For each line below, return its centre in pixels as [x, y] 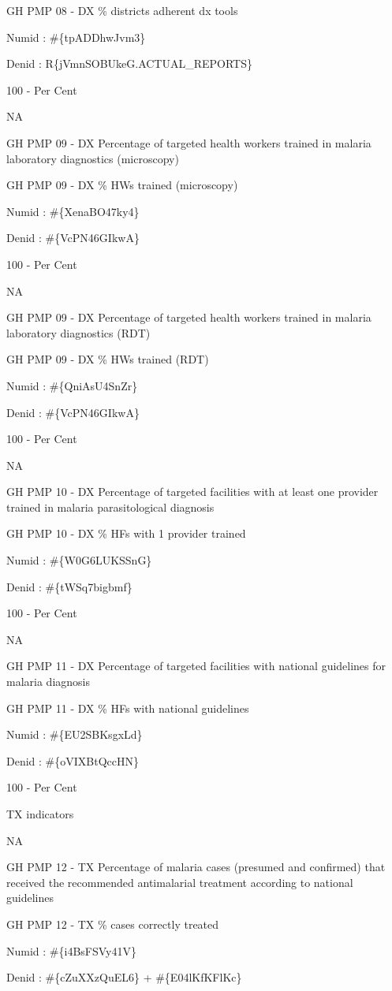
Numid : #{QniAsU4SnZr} [72, 385]
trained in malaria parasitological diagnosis [110, 507]
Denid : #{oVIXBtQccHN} [73, 760]
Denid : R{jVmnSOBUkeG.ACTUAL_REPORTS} [130, 63]
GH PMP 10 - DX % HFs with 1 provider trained [126, 533]
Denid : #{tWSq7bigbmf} [69, 586]
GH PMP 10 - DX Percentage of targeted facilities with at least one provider [192, 492]
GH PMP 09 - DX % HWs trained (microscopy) [122, 185]
